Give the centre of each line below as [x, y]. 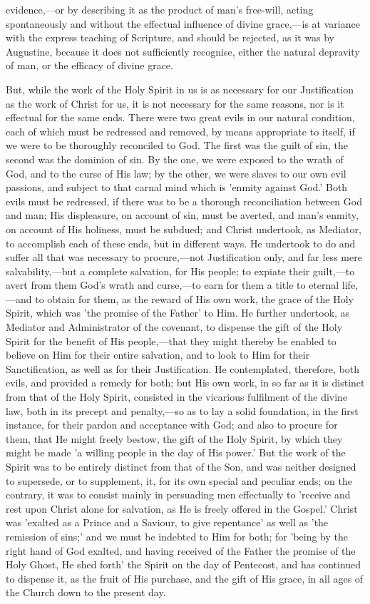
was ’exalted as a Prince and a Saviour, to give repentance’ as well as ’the [167, 522]
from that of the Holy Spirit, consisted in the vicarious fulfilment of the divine [177, 397]
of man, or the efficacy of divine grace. [89, 65]
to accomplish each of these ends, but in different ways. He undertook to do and [181, 243]
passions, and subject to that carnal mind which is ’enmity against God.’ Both [177, 187]
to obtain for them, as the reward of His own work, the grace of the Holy [194, 298]
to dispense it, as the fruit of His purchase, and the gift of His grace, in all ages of [185, 578]
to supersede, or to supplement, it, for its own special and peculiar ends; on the [179, 480]
